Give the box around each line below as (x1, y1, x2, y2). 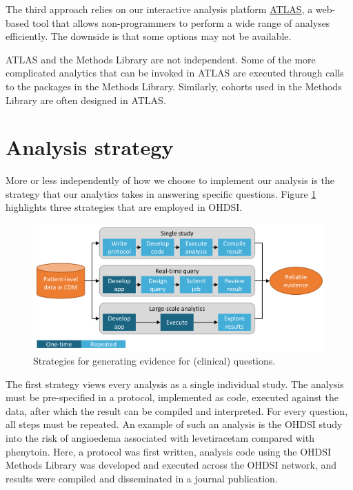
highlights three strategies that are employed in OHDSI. (6, 200, 243, 214)
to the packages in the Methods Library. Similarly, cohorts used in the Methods (6, 79, 342, 93)
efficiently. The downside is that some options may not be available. (6, 29, 292, 43)
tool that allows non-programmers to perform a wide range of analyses (32, 15, 330, 30)
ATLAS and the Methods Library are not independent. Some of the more (6, 52, 316, 66)
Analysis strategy (6, 133, 174, 161)
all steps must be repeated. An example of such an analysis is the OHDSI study (6, 417, 343, 431)
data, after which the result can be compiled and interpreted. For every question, (6, 403, 348, 418)
